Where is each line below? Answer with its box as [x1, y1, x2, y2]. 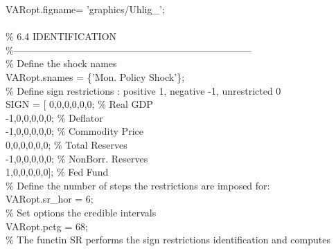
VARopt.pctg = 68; [6, 219, 88, 233]
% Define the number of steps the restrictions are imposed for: [6, 178, 270, 192]
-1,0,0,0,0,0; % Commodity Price [6, 124, 143, 138]
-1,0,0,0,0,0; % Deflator [6, 110, 103, 124]
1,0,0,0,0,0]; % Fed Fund [6, 165, 109, 179]
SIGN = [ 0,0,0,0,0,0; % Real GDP [6, 97, 153, 111]
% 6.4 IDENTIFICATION [6, 29, 117, 44]
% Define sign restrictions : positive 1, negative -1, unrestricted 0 [6, 83, 281, 97]
